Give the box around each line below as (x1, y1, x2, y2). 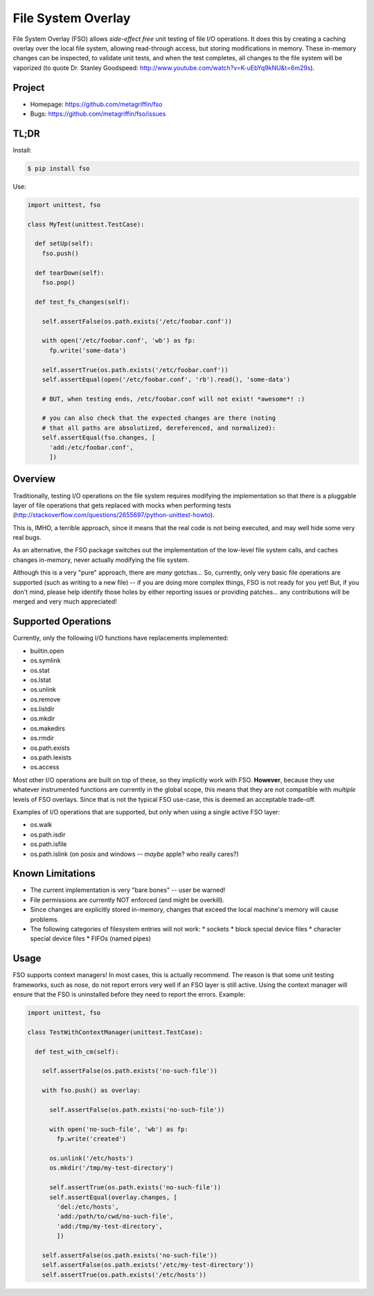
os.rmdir (30, 734, 55, 742)
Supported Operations (12, 615, 112, 627)
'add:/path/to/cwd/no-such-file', (56, 1213, 174, 1220)
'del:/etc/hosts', (56, 1202, 119, 1211)
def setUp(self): (35, 240, 93, 247)
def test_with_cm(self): (35, 1047, 119, 1056)
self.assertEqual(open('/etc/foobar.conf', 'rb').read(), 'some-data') (42, 375, 291, 383)
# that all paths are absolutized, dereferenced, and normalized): (42, 423, 276, 432)
